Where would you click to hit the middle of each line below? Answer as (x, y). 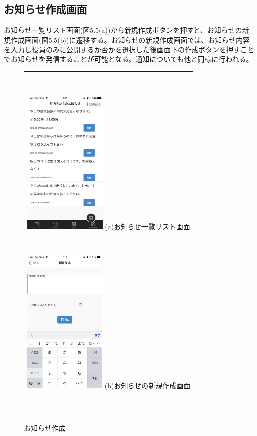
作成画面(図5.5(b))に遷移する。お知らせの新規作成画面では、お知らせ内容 (130, 39)
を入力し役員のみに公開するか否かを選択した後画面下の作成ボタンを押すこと (129, 49)
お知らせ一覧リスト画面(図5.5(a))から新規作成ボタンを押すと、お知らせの (123, 30)
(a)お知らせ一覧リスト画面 (147, 226)
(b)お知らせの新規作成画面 (147, 385)
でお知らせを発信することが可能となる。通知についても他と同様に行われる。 (128, 59)
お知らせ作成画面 (46, 9)
